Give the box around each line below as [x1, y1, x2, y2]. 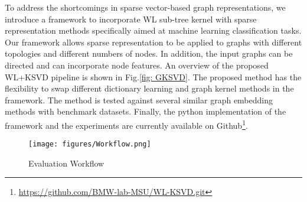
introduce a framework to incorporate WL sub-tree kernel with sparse [5, 12, 257, 25]
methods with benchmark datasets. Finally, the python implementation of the [5, 105, 286, 118]
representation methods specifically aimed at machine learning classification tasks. [5, 24, 302, 37]
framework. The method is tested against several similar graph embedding [5, 93, 273, 106]
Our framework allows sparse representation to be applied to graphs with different [5, 35, 302, 48]
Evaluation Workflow [28, 157, 104, 169]
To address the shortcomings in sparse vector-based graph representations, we [5, 1, 286, 13]
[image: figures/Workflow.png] [28, 140, 151, 149]
